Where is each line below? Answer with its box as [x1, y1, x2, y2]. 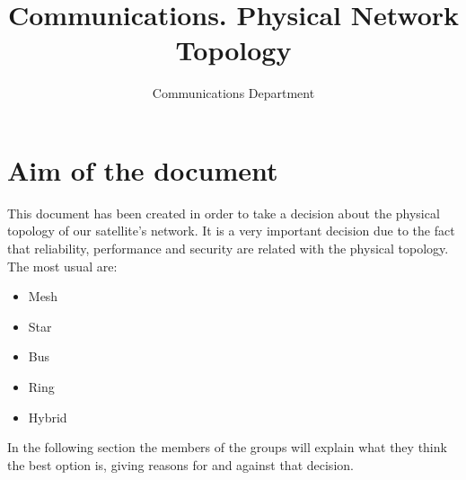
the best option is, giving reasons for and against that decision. [7, 455, 354, 474]
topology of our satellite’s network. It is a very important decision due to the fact [7, 221, 455, 240]
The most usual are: [7, 256, 118, 275]
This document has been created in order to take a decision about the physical [7, 203, 440, 222]
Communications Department [152, 84, 315, 102]
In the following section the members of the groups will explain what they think [7, 438, 447, 457]
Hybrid [28, 407, 67, 426]
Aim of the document [7, 151, 278, 188]
